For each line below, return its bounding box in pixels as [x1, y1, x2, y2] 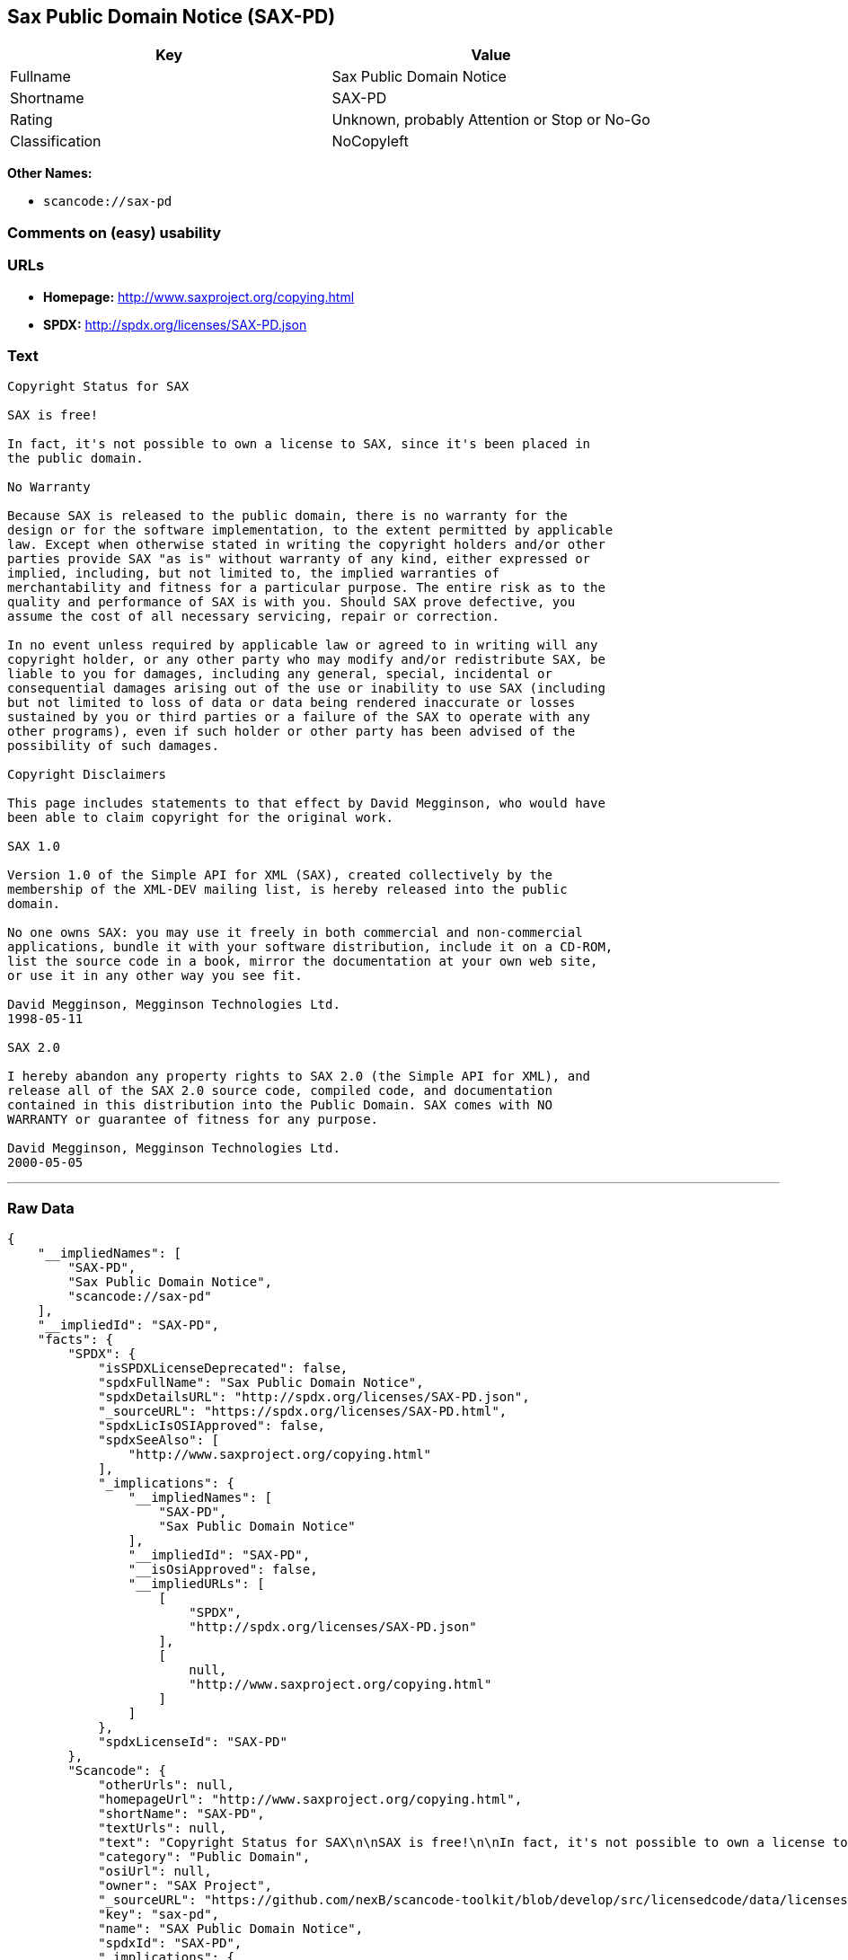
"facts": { [37, 1332, 114, 1347]
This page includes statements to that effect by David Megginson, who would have [7, 796, 605, 811]
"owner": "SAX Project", [98, 1878, 273, 1894]
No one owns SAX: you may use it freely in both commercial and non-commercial [7, 925, 583, 940]
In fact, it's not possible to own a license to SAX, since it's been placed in [7, 437, 591, 452]
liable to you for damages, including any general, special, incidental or [7, 667, 552, 682]
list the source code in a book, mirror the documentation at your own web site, [7, 954, 598, 969]
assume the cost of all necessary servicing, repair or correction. [7, 609, 499, 624]
